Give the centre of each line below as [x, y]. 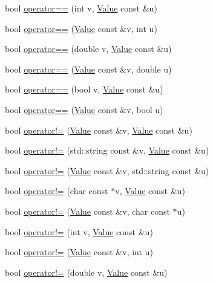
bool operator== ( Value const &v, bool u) [84, 109]
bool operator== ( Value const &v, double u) [88, 69]
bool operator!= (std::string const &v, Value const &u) [107, 150]
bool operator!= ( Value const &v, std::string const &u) [107, 170]
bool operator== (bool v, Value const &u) [84, 89]
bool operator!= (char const [57, 191]
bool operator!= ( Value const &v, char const [87, 211]
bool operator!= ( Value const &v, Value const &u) [99, 130]
